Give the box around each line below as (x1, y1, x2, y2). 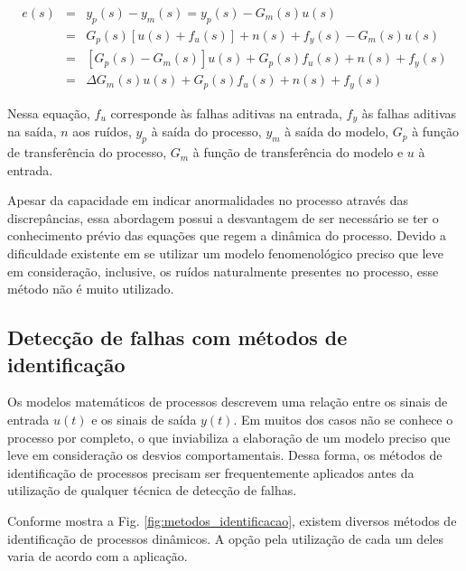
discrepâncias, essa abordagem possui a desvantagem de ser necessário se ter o (7, 208, 439, 227)
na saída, (7, 122, 57, 141)
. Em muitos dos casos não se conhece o (233, 410, 453, 429)
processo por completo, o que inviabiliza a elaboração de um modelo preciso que (7, 427, 451, 446)
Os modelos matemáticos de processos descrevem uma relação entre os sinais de (7, 392, 448, 411)
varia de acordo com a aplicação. (7, 547, 188, 566)
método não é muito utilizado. (7, 279, 174, 298)
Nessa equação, (7, 103, 90, 122)
